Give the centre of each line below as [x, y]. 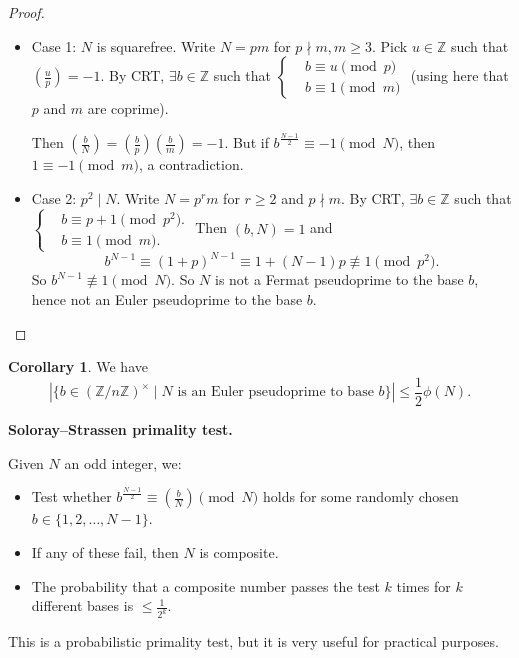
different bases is [82, 605]
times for [423, 585]
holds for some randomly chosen [360, 496]
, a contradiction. [191, 164]
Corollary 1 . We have [78, 366]
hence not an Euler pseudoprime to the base [167, 299]
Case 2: [54, 197]
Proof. [26, 12]
